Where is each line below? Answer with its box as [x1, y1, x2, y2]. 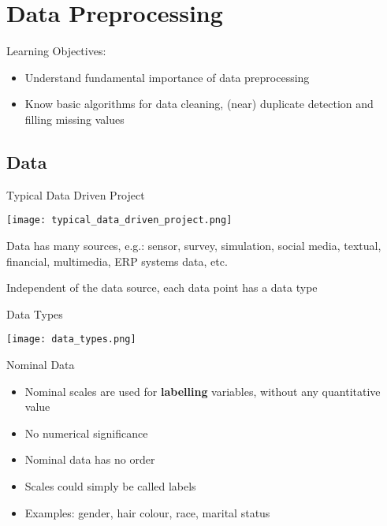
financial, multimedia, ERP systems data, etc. [6, 252, 228, 269]
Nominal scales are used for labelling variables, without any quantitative [24, 382, 381, 399]
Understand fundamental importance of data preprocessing [24, 69, 310, 85]
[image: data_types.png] [6, 334, 136, 345]
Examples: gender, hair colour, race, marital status [24, 504, 270, 520]
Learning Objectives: [6, 43, 106, 59]
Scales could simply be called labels [24, 477, 196, 494]
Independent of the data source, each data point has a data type [6, 279, 318, 296]
